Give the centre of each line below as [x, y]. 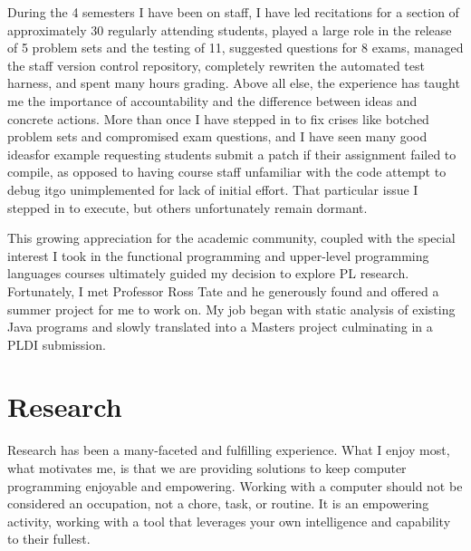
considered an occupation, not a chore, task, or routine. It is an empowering [218, 503]
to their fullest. [49, 539]
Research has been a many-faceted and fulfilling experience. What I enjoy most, [229, 450]
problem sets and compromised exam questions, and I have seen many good [217, 136]
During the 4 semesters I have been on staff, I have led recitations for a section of [233, 12]
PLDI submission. [57, 344]
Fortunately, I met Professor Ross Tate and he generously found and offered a [223, 290]
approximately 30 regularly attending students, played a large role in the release [230, 29]
